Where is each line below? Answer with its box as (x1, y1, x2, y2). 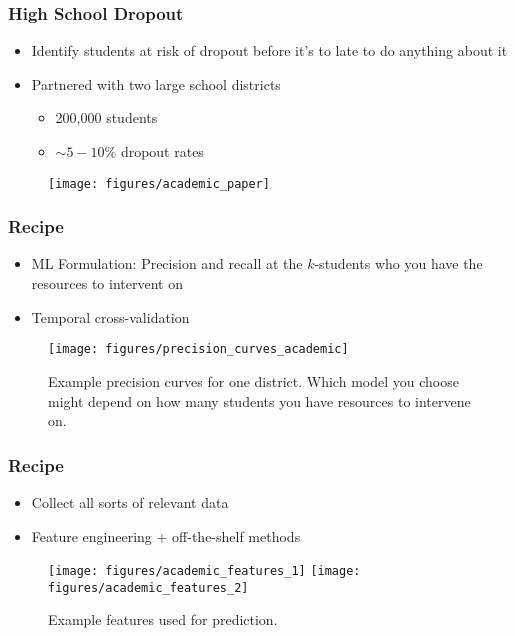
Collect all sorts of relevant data (31, 491, 229, 512)
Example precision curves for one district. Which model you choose (48, 370, 459, 391)
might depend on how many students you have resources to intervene (48, 390, 471, 411)
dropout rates (120, 141, 204, 161)
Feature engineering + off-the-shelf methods (31, 525, 301, 546)
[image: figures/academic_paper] (48, 176, 270, 191)
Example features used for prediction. (48, 609, 278, 630)
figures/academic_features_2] (48, 580, 249, 595)
